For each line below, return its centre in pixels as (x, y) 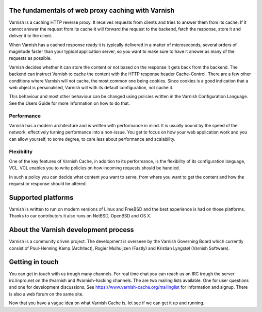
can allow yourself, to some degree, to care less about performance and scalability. (92, 139)
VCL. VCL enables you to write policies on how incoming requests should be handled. (95, 168)
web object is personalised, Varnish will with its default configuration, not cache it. (91, 88)
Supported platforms (41, 197)
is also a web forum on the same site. (46, 294)
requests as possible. (30, 58)
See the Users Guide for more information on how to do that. (70, 103)
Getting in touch (34, 262)
